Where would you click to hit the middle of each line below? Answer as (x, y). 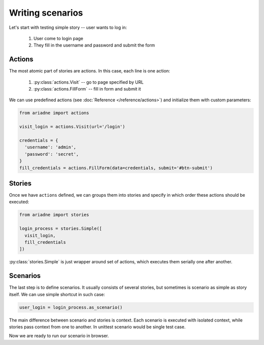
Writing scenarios (46, 13)
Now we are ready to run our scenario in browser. (59, 336)
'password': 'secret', (52, 154)
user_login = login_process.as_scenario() (71, 307)
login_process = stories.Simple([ (61, 229)
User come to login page (58, 38)
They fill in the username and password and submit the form (94, 45)
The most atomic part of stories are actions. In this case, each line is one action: (90, 71)
